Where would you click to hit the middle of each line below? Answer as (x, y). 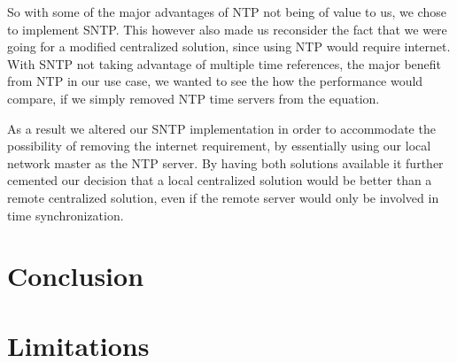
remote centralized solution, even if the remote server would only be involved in (223, 197)
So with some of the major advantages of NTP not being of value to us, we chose (227, 12)
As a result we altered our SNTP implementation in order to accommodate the (221, 128)
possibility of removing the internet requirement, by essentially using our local (219, 146)
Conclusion (76, 276)
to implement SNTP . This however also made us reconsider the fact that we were (227, 29)
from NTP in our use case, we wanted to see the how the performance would (215, 81)
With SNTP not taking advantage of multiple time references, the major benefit (225, 63)
